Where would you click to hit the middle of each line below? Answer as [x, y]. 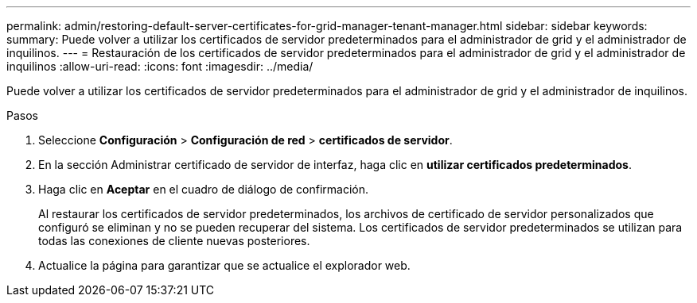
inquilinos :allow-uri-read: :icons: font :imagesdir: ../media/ [160, 66]
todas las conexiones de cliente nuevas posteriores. [174, 241]
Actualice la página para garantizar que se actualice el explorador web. [224, 265]
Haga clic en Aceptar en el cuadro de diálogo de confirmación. [204, 189]
